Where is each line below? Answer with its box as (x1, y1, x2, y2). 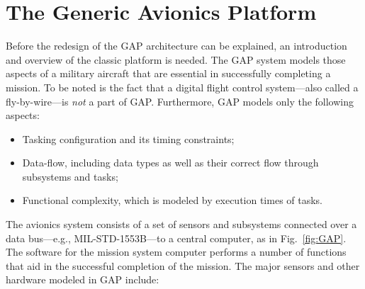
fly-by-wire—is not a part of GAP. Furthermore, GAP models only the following (6, 93, 354, 108)
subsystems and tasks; (22, 169, 118, 183)
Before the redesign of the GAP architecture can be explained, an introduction (6, 38, 347, 53)
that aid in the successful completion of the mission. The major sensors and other (6, 258, 360, 273)
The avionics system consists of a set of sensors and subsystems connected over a (6, 217, 357, 232)
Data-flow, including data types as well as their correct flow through (22, 155, 319, 170)
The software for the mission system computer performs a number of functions (6, 244, 347, 259)
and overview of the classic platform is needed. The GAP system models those (6, 52, 346, 67)
